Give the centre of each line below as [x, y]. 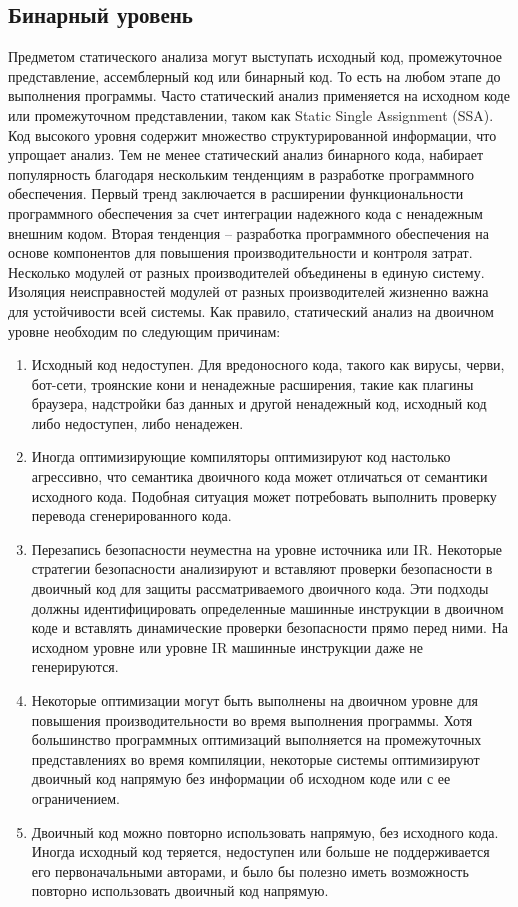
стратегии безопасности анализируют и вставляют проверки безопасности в [262, 568]
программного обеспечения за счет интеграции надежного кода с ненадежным [245, 212]
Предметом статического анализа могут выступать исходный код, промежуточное [255, 56]
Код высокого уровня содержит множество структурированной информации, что [252, 134]
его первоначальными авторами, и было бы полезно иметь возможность [250, 870]
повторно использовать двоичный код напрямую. [180, 890]
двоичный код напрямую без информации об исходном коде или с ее [241, 778]
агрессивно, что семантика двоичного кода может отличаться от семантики [259, 476]
